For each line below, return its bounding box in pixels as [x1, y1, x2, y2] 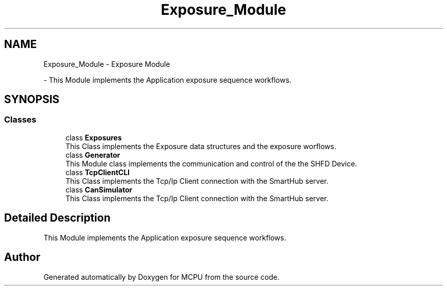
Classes [4, 114, 37, 125]
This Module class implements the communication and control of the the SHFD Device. [65, 159, 357, 168]
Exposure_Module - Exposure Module [43, 59, 170, 68]
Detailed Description [4, 211, 111, 225]
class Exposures [65, 133, 122, 142]
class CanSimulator [65, 185, 133, 194]
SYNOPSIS [4, 93, 60, 106]
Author [4, 251, 40, 264]
